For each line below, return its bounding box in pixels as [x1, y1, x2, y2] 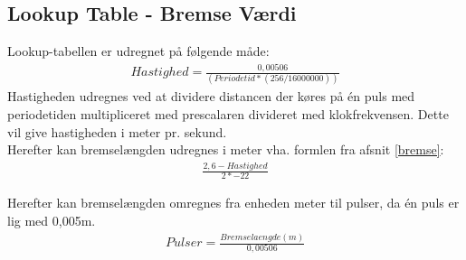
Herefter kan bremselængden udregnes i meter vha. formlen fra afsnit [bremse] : [7, 140, 444, 159]
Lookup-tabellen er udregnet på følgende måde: [7, 42, 270, 60]
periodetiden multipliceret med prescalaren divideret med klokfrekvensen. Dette [7, 105, 449, 124]
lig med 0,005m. [7, 211, 96, 230]
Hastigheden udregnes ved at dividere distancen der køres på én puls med [7, 87, 415, 106]
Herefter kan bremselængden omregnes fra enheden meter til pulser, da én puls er [7, 193, 460, 212]
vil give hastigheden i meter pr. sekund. [7, 122, 227, 141]
